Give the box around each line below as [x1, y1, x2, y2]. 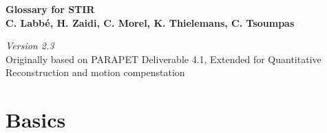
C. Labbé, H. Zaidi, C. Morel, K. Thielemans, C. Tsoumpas [6, 15, 295, 29]
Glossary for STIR [6, 2, 95, 16]
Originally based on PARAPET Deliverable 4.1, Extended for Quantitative [6, 51, 321, 66]
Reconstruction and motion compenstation [6, 65, 185, 80]
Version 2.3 [6, 38, 54, 53]
